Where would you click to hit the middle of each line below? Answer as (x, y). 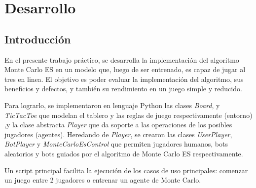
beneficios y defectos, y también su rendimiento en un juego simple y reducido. (123, 89)
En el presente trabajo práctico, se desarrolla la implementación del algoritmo (122, 59)
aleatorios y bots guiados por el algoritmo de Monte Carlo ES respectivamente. (124, 153)
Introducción (38, 39)
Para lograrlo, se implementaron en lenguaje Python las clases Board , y (112, 105)
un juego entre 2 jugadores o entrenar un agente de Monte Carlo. (103, 180)
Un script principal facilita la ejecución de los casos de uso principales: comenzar (126, 170)
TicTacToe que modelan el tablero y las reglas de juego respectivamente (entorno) (128, 115)
